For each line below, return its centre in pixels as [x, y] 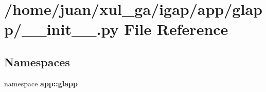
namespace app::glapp [41, 83]
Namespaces [37, 61]
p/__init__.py [61, 29]
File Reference [176, 29]
